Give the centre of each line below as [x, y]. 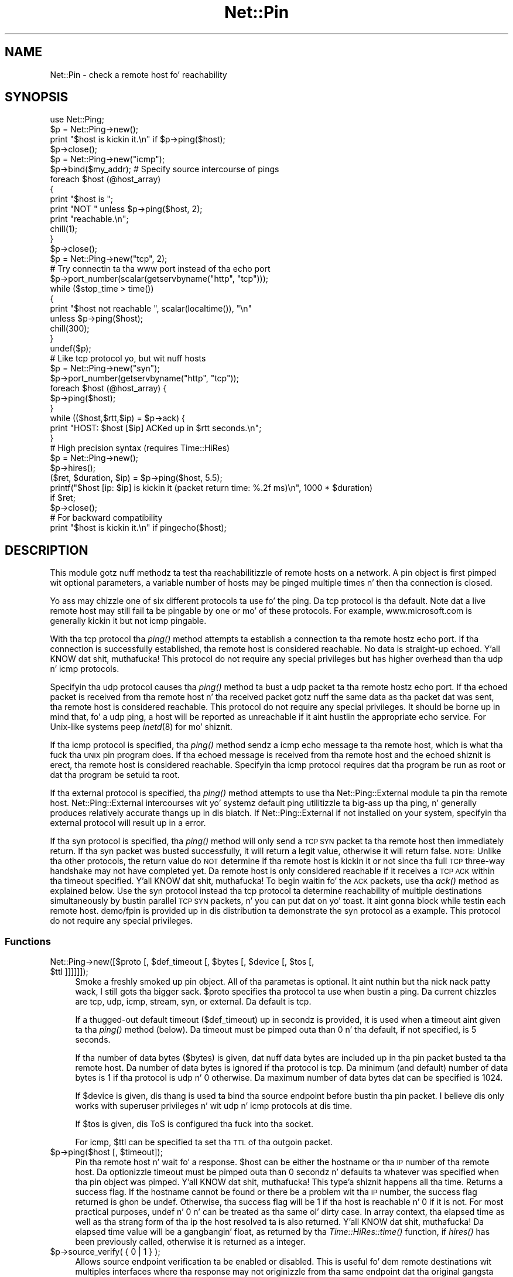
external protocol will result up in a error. [128, 823]
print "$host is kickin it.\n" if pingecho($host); [138, 528]
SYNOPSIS [37, 97]
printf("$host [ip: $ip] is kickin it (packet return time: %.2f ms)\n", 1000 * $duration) [211, 488]
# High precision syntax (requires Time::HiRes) [140, 448]
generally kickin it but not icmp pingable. [128, 621]
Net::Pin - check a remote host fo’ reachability [138, 74]
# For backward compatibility [106, 518]
